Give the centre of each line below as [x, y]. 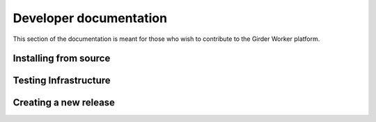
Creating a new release [64, 103]
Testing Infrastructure [62, 81]
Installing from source [62, 59]
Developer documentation [90, 18]
